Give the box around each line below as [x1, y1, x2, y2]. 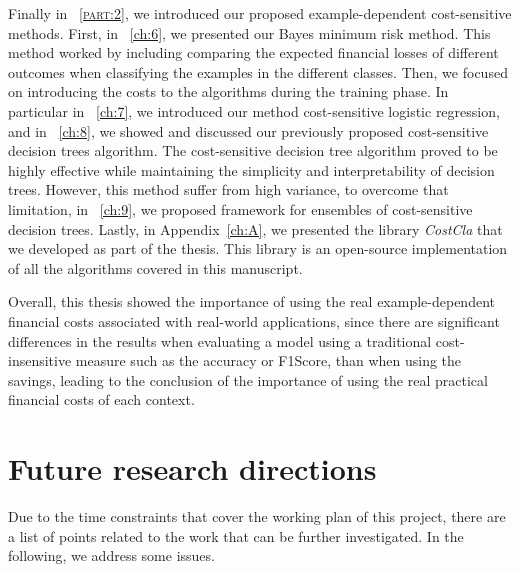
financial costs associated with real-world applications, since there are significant [8, 310, 500, 331]
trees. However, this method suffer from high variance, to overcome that [8, 179, 449, 200]
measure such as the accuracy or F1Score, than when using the [75, 350, 462, 371]
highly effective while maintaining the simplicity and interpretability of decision [8, 159, 495, 180]
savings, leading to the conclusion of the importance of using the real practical [8, 369, 488, 390]
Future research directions [8, 448, 377, 489]
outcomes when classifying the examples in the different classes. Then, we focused [8, 61, 508, 82]
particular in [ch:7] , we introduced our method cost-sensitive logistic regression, [8, 100, 500, 121]
